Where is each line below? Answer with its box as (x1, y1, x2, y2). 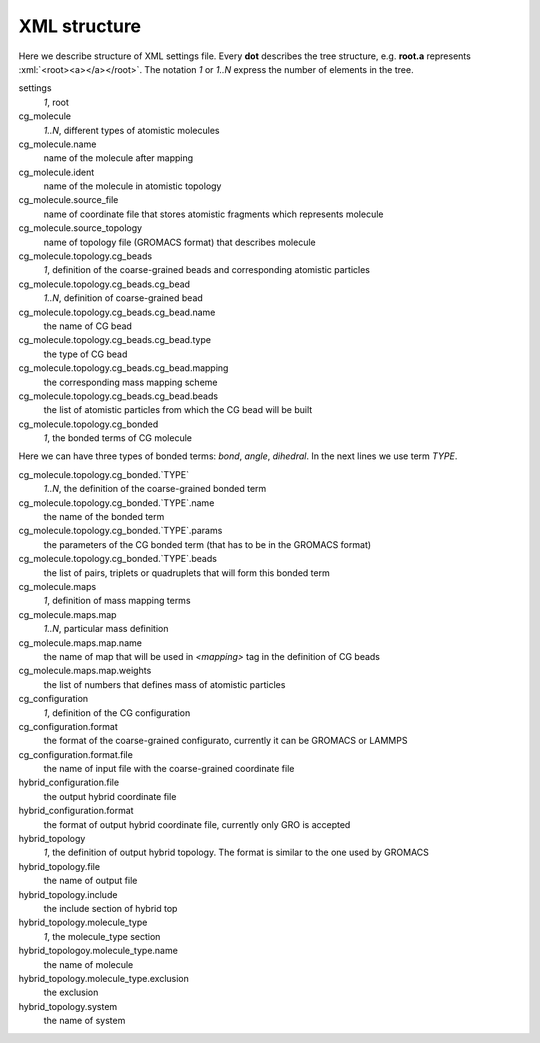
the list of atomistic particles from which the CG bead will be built (43, 404, 313, 416)
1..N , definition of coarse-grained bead (43, 292, 204, 304)
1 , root (43, 96, 70, 108)
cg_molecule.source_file (18, 194, 119, 206)
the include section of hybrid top (43, 902, 178, 914)
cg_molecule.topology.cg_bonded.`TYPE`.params (18, 525, 223, 537)
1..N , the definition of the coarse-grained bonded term (43, 483, 267, 495)
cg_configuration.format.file (18, 748, 134, 760)
